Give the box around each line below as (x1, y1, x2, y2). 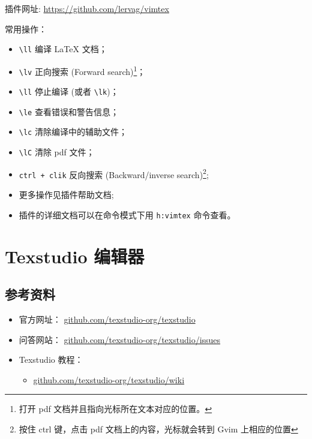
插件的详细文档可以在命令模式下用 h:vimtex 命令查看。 (19, 208, 236, 221)
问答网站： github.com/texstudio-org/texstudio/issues (19, 333, 221, 345)
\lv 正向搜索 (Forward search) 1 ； (19, 63, 146, 77)
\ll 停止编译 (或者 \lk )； (19, 85, 119, 98)
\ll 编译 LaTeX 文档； (19, 43, 107, 55)
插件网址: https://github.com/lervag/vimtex (5, 2, 169, 14)
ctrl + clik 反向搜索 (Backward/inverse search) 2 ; (19, 166, 209, 181)
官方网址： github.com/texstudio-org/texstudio (19, 312, 196, 325)
